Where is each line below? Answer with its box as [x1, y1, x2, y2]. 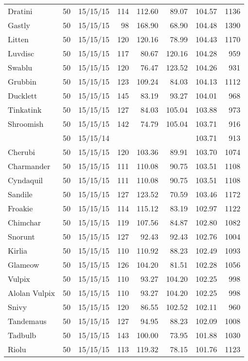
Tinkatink [8, 104, 42, 115]
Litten [8, 34, 29, 45]
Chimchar [8, 217, 41, 228]
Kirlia [8, 245, 28, 256]
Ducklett [8, 90, 37, 101]
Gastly [8, 19, 30, 31]
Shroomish [8, 118, 44, 129]
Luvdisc [8, 48, 35, 59]
